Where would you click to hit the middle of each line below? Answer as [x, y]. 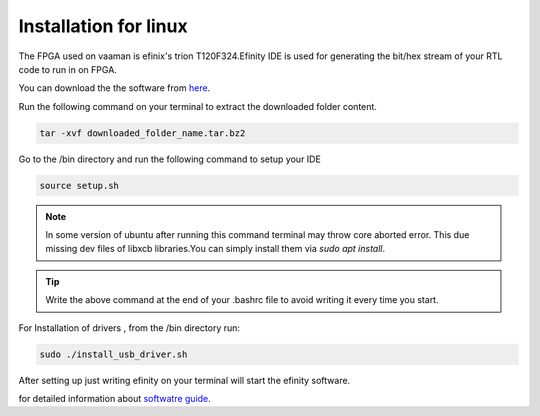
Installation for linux [103, 26]
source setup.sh [79, 185]
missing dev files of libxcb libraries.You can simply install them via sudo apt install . [215, 249]
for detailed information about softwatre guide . [115, 398]
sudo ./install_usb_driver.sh [113, 354]
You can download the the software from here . [114, 88]
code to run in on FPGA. [67, 69]
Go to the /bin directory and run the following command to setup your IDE [170, 159]
